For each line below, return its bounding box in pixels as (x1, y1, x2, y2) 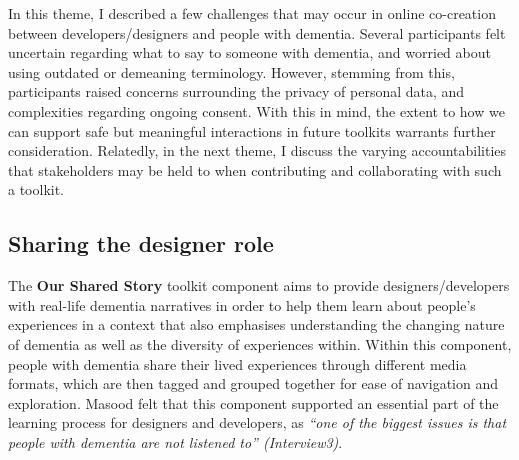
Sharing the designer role (8, 228, 274, 259)
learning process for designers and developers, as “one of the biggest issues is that (8, 412, 507, 433)
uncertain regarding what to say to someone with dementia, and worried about (8, 42, 491, 63)
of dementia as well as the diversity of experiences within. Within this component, (8, 333, 512, 354)
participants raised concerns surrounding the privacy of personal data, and (8, 81, 465, 102)
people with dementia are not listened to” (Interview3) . (8, 431, 343, 452)
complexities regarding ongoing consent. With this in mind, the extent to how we (8, 100, 505, 121)
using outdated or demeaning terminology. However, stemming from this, (8, 61, 455, 82)
